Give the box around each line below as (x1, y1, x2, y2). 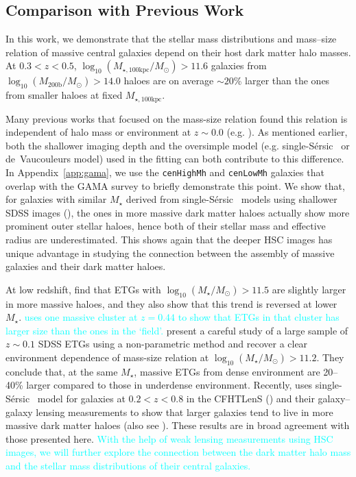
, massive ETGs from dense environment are (134, 364, 320, 378)
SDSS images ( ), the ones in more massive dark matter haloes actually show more (5, 205, 350, 219)
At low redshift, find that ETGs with (5, 282, 161, 296)
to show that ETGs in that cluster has (178, 310, 340, 324)
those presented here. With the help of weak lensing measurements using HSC (5, 431, 333, 445)
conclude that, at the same (5, 364, 118, 378)
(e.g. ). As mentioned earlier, (226, 125, 348, 139)
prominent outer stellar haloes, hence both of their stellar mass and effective (5, 219, 326, 233)
